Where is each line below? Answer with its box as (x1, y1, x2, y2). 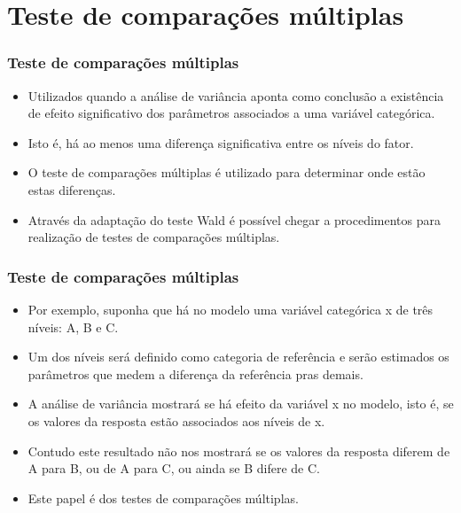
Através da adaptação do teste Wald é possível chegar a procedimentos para (27, 210, 441, 229)
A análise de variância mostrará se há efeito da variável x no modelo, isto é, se (27, 394, 454, 413)
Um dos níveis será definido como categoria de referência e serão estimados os (27, 347, 449, 366)
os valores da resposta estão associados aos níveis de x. (27, 411, 325, 430)
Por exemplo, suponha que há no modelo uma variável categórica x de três (27, 299, 434, 318)
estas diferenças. (27, 180, 116, 198)
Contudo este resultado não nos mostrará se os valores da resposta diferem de (27, 441, 450, 460)
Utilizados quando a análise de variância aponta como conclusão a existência (27, 86, 444, 105)
